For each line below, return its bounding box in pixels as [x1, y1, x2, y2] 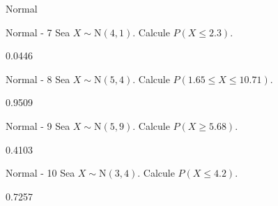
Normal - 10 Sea [6, 165, 75, 180]
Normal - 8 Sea [6, 71, 70, 86]
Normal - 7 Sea [6, 24, 70, 39]
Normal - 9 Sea [6, 118, 70, 133]
